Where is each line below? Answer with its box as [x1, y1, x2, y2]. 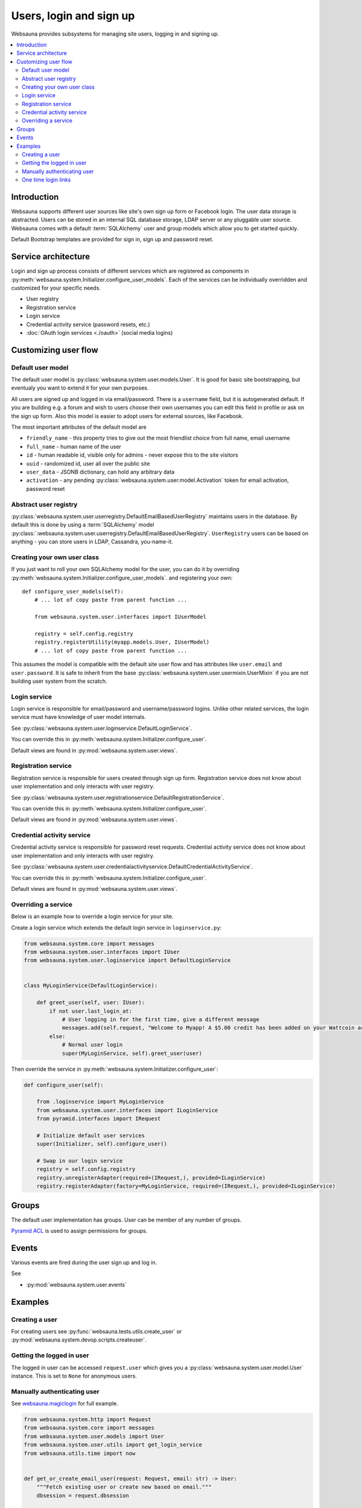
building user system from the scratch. [11, 677, 107, 685]
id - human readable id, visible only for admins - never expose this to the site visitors [26, 451, 238, 458]
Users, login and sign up [11, 9, 135, 22]
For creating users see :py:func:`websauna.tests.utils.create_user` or [11, 1328, 182, 1335]
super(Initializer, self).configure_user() [36, 1141, 167, 1147]
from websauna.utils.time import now [24, 1449, 136, 1457]
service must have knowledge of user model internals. [11, 714, 146, 721]
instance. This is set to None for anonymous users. [11, 1372, 137, 1380]
